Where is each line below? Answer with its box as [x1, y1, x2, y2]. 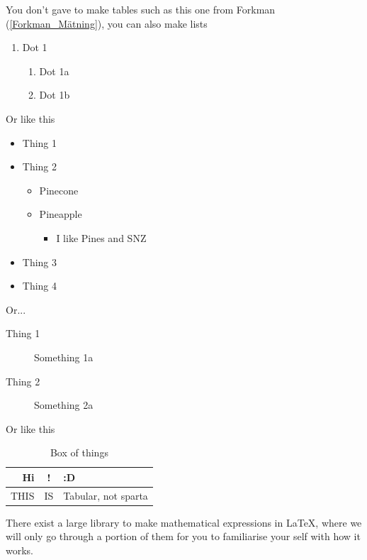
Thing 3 [22, 254, 57, 269]
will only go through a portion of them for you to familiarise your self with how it [6, 529, 361, 544]
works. [6, 543, 34, 557]
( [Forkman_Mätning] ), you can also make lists [6, 16, 208, 31]
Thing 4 [22, 278, 57, 293]
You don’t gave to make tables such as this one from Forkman [6, 2, 276, 16]
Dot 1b [39, 87, 70, 102]
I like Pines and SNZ [56, 230, 147, 245]
